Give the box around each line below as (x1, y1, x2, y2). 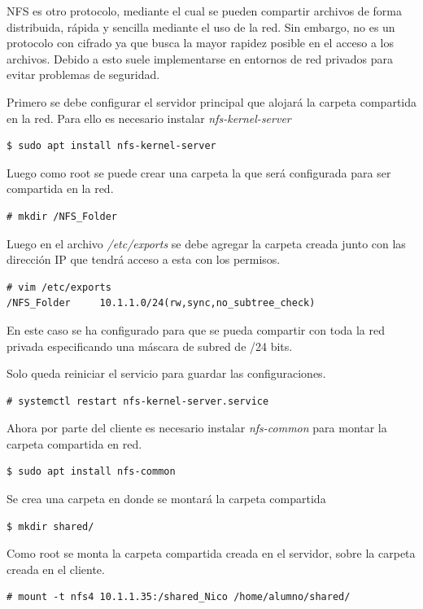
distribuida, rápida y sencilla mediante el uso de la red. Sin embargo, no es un (7, 18, 395, 35)
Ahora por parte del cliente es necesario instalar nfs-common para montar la (7, 419, 387, 436)
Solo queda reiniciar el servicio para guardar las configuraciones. (7, 365, 326, 382)
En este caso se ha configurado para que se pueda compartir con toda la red (7, 321, 386, 338)
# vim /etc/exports (7, 281, 111, 293)
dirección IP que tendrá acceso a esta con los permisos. (7, 251, 281, 268)
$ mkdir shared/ (7, 520, 94, 532)
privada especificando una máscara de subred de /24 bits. (7, 337, 293, 354)
